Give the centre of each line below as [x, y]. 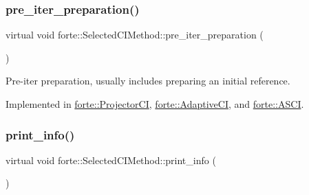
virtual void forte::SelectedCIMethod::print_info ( [111, 160]
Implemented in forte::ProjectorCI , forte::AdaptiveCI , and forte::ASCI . [155, 104]
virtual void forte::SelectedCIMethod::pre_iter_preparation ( [135, 35]
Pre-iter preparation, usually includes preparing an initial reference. [148, 81]
